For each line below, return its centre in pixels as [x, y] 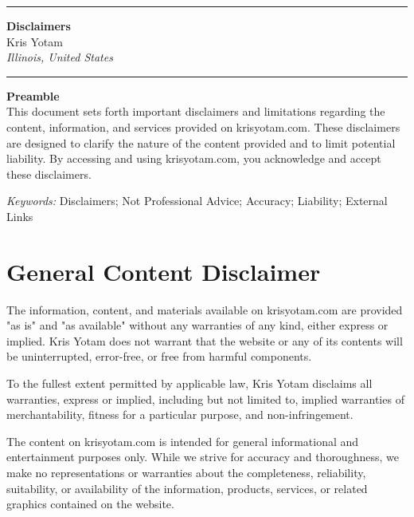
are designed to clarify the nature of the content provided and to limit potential [201, 142]
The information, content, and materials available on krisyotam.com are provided [205, 309]
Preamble [33, 95]
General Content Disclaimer [164, 271]
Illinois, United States [60, 57]
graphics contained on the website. [90, 504]
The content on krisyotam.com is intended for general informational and [183, 441]
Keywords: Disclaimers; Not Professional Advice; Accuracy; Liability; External [197, 201]
